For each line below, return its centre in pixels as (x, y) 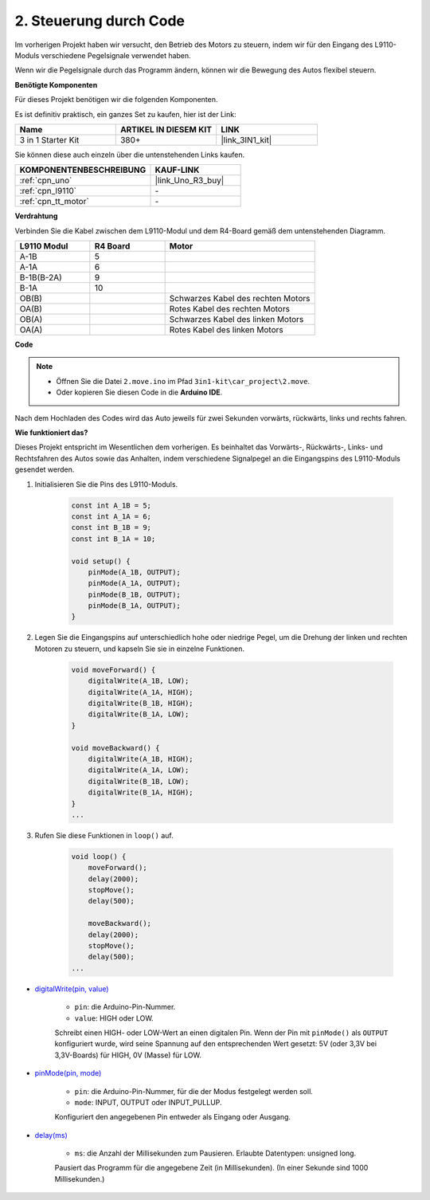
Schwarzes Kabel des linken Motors (236, 320)
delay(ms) (51, 1135)
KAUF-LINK (177, 170)
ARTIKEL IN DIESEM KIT (166, 129)
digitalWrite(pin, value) (72, 989)
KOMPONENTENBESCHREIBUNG (83, 170)
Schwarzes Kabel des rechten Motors (240, 299)
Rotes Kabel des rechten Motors (230, 309)
